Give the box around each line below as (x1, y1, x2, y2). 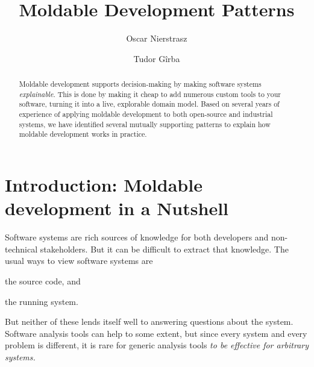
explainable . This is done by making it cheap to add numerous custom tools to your (19, 89, 281, 99)
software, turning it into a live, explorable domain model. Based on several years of (19, 99, 280, 109)
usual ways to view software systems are (5, 254, 153, 267)
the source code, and (5, 274, 81, 287)
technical (5, 242, 38, 255)
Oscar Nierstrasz (126, 32, 187, 45)
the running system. (5, 295, 78, 307)
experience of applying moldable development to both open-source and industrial (19, 109, 273, 119)
